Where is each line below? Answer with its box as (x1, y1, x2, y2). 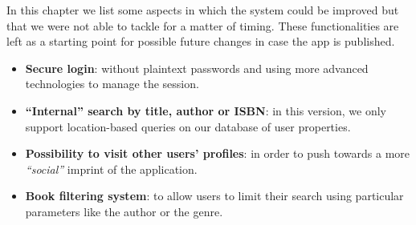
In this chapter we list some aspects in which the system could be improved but (6, 2, 399, 18)
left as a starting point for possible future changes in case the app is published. (6, 33, 395, 50)
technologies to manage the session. (25, 75, 199, 92)
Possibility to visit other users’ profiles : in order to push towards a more (25, 145, 410, 162)
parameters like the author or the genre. (25, 203, 223, 219)
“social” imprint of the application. (25, 160, 198, 177)
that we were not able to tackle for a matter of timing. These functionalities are (6, 17, 399, 34)
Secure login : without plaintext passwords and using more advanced (25, 59, 369, 76)
